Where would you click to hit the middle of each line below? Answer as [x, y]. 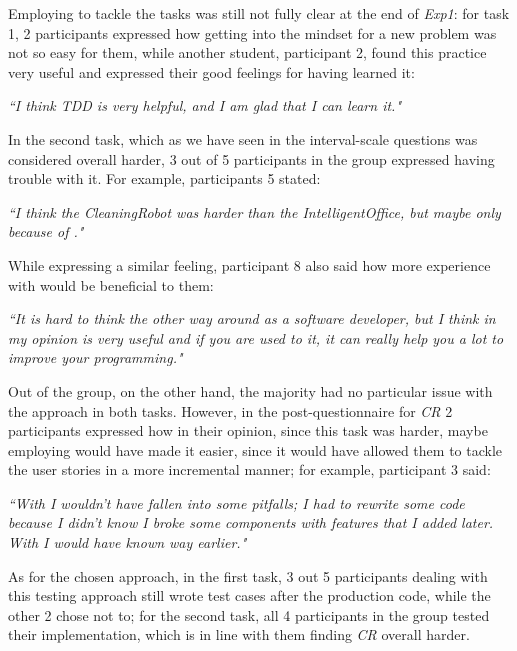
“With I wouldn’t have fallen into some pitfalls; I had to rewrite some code [236, 502]
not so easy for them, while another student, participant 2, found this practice [247, 52]
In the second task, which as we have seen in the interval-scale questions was [243, 138]
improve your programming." [95, 357]
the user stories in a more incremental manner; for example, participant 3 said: [249, 469]
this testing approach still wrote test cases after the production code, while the [249, 595]
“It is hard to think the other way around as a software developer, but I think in [252, 318]
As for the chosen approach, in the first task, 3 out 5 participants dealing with [248, 575]
